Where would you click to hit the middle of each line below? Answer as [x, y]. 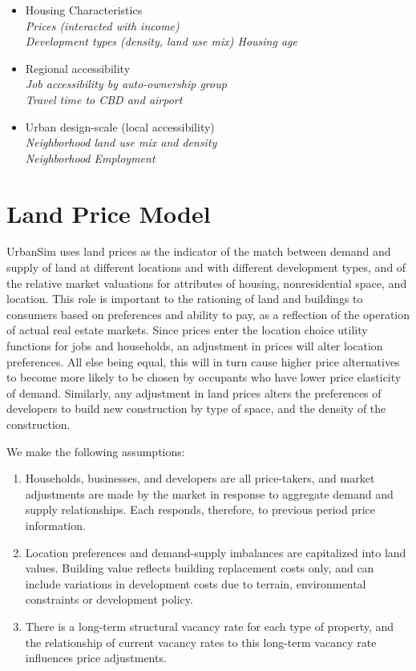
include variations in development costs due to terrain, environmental [196, 583]
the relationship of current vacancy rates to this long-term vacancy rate [201, 642]
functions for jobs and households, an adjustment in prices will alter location [195, 346]
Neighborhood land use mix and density [121, 142]
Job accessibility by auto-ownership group [126, 84]
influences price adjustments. [96, 658]
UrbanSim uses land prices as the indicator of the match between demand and [199, 251]
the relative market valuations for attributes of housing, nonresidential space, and [207, 283]
